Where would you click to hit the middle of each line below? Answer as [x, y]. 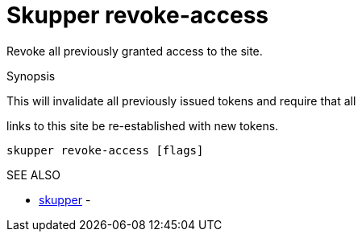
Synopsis [31, 76]
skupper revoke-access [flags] [105, 150]
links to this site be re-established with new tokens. [143, 125]
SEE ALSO [34, 174]
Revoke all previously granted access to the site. [135, 51]
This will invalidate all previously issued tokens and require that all [181, 101]
